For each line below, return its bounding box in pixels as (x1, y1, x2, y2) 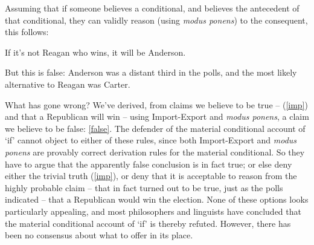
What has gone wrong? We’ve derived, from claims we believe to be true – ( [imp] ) (5, 98, 308, 111)
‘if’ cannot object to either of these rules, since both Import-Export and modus (5, 134, 297, 146)
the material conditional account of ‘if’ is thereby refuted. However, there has (5, 217, 291, 229)
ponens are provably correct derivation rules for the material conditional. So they (5, 145, 305, 158)
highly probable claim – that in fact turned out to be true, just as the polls (5, 181, 283, 194)
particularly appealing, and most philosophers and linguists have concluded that (5, 204, 301, 217)
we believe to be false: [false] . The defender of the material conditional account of (5, 122, 306, 134)
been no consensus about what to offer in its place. (5, 229, 193, 241)
